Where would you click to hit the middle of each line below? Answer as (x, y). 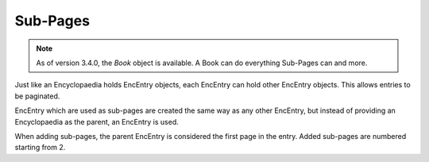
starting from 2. (40, 148)
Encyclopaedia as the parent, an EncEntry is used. (97, 121)
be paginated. (37, 96)
